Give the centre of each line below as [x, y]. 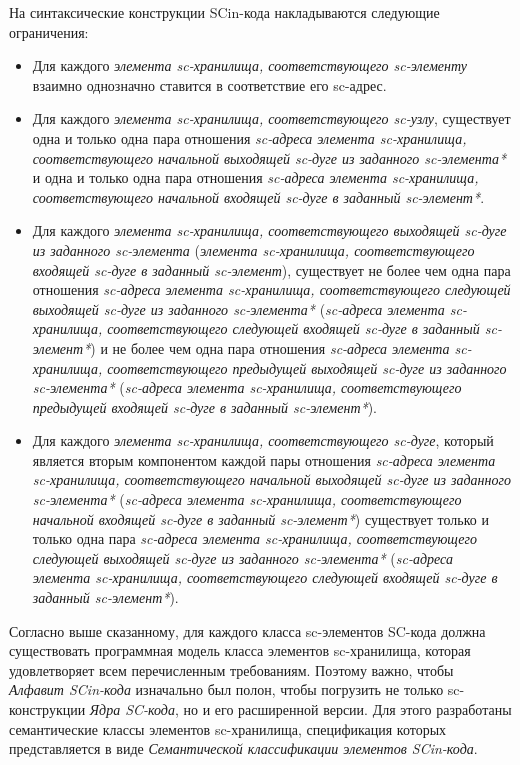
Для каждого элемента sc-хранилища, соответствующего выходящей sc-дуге [269, 230]
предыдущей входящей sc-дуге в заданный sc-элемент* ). [204, 406]
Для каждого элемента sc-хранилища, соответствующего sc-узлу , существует [271, 118]
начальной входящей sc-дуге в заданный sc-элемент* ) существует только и [260, 518]
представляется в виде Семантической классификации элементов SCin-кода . [243, 748]
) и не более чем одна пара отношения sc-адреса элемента [270, 347]
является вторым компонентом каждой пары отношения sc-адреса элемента [264, 459]
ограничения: [49, 31]
